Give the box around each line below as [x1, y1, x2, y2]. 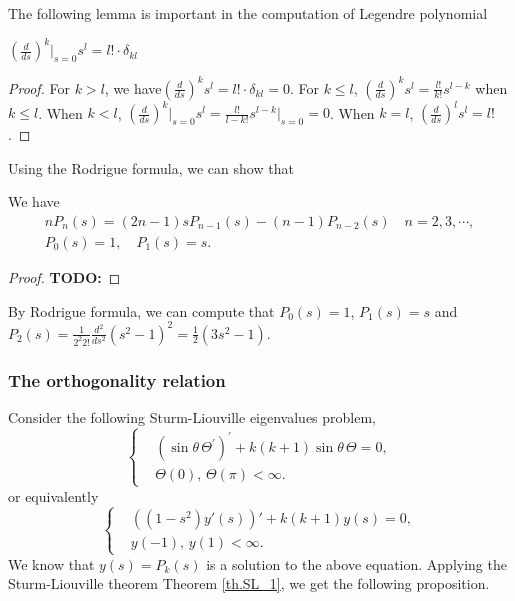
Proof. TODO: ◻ [8, 266, 121, 287]
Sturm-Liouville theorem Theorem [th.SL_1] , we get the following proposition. [8, 573, 490, 594]
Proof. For [8, 77, 71, 98]
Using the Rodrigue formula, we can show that [8, 157, 294, 178]
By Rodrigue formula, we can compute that [8, 300, 275, 321]
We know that [8, 553, 95, 574]
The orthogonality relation [8, 367, 226, 392]
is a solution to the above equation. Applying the [206, 553, 507, 574]
